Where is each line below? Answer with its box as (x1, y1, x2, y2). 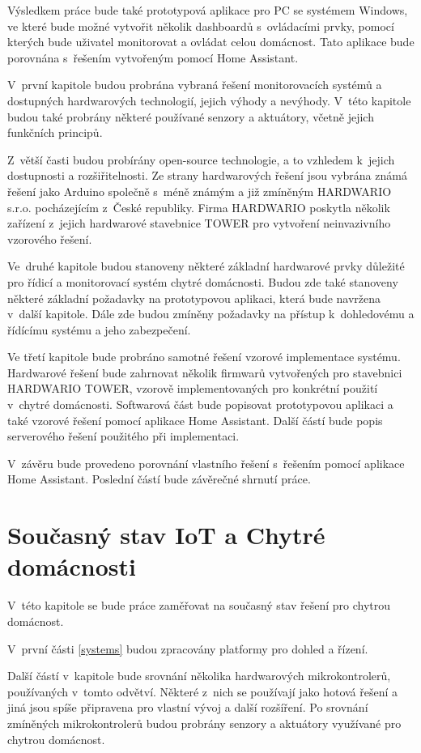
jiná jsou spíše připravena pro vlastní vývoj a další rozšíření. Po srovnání (7, 699, 368, 716)
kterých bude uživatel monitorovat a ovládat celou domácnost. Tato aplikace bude (7, 33, 415, 50)
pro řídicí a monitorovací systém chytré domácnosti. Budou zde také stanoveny (7, 273, 398, 290)
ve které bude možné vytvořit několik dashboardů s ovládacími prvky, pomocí (7, 17, 394, 34)
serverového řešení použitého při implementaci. (7, 428, 240, 445)
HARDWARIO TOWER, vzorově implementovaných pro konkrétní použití (7, 380, 378, 397)
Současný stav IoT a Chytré (7, 518, 325, 551)
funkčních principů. (7, 124, 103, 141)
